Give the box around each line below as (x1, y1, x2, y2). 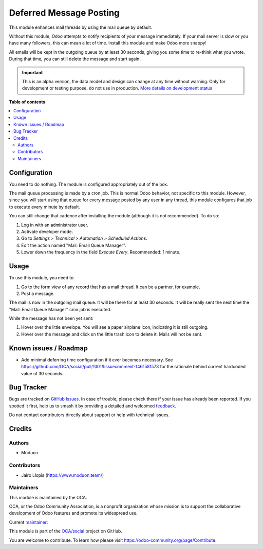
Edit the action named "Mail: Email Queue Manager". (21, 242, 126, 248)
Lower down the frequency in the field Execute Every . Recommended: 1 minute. (21, 249, 181, 255)
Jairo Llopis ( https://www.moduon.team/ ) (21, 472, 104, 478)
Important (22, 69, 43, 75)
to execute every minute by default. (9, 204, 80, 210)
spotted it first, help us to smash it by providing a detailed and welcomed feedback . (9, 403, 176, 409)
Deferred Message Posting (9, 7, 120, 18)
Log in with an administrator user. (21, 222, 89, 228)
